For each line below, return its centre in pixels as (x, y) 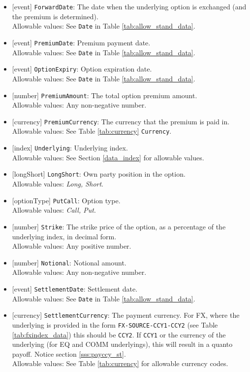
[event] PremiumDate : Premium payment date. (81, 42)
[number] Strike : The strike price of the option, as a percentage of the (119, 226)
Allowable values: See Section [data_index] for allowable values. (108, 157)
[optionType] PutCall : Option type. (66, 200)
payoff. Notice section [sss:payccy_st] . (69, 353)
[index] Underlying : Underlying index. (70, 148)
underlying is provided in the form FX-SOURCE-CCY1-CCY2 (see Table (115, 324)
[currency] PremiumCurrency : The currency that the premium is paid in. (121, 121)
